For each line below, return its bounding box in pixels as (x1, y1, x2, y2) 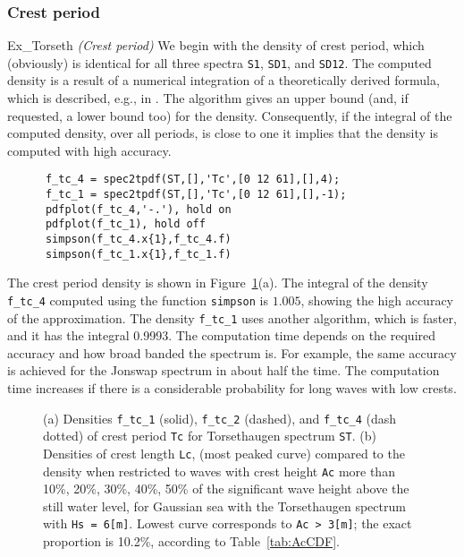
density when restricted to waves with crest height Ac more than (43, 461, 395, 480)
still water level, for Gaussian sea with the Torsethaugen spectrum (43, 496, 406, 515)
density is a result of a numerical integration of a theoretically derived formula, (7, 71, 440, 90)
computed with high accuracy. (7, 141, 172, 159)
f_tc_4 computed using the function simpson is (7, 290, 268, 309)
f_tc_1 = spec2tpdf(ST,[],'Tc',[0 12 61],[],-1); (45, 188, 347, 201)
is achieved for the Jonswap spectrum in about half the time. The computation (7, 361, 440, 380)
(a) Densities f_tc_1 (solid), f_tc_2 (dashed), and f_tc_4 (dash (43, 408, 397, 427)
